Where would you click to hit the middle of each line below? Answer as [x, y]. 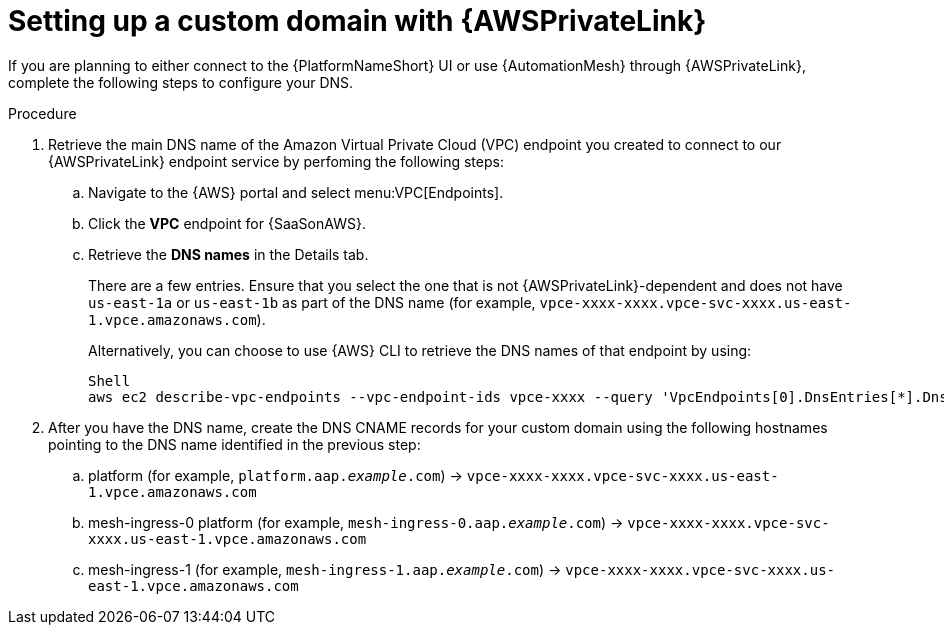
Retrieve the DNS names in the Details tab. [228, 254]
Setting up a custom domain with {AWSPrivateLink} [357, 21]
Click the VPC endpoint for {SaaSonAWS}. [227, 223]
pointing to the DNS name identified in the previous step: [234, 444]
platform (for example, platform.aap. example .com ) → [275, 475]
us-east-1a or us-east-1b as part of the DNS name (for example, [312, 302]
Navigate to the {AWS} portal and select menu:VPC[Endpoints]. [296, 192]
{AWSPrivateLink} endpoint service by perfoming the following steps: [276, 161]
